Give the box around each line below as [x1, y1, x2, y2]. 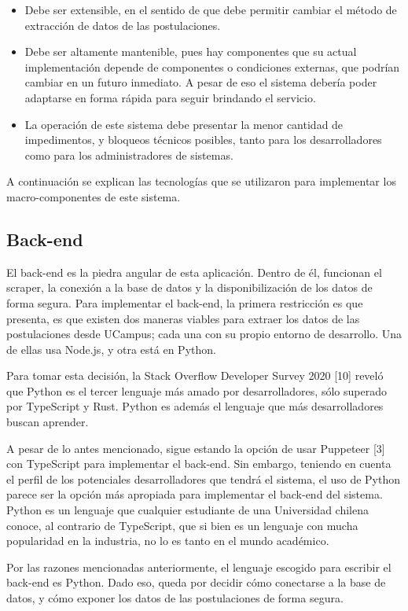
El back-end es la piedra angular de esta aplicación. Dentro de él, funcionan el [6, 263, 382, 280]
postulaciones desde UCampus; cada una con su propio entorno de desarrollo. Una [6, 326, 402, 342]
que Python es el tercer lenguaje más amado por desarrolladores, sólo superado [6, 382, 387, 399]
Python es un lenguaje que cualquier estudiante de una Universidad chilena [6, 502, 369, 518]
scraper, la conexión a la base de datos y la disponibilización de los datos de [6, 279, 373, 296]
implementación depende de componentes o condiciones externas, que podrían [24, 58, 400, 75]
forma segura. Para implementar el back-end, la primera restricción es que [6, 294, 363, 311]
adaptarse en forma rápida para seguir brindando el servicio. [24, 89, 316, 105]
